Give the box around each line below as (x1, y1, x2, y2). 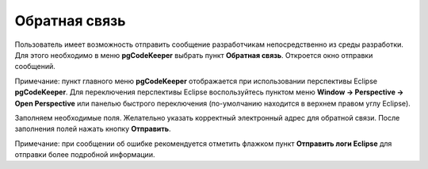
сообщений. (14, 62, 55, 71)
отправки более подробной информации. (14, 150, 155, 159)
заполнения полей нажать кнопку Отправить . (14, 124, 171, 134)
